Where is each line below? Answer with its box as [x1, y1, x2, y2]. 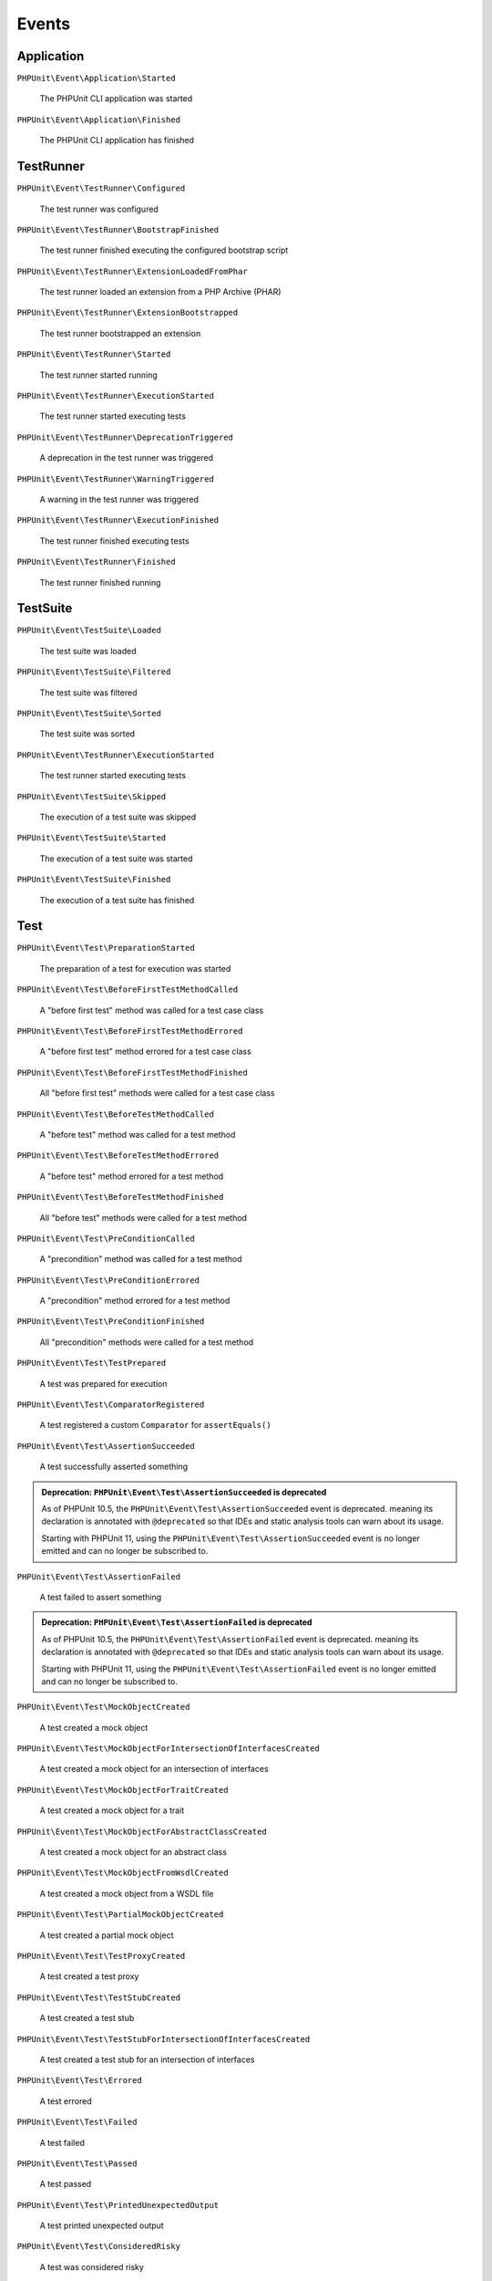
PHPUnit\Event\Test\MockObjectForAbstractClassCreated [16, 1826, 268, 1837]
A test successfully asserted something [39, 1461, 189, 1473]
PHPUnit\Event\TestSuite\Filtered [16, 667, 171, 677]
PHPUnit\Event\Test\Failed [16, 2117, 138, 2128]
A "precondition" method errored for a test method [39, 1296, 231, 1307]
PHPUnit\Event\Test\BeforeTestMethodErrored [16, 1151, 220, 1161]
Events [16, 14, 71, 34]
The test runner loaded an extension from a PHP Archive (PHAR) [39, 286, 282, 297]
